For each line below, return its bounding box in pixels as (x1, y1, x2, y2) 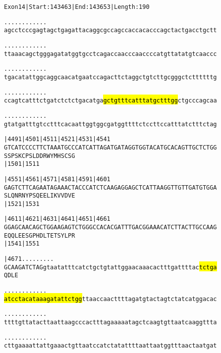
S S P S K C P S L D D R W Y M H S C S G (4, 152, 75, 159)
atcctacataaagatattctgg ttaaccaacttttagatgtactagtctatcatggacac (4, 295, 217, 303)
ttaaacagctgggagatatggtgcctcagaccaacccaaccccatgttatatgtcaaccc (4, 50, 217, 57)
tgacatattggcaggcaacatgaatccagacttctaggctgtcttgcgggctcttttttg (4, 73, 217, 81)
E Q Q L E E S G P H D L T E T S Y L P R (4, 232, 75, 239)
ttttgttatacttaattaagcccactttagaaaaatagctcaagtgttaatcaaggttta (4, 319, 217, 326)
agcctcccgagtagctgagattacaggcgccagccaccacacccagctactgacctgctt (4, 27, 217, 34)
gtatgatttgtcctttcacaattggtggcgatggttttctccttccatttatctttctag (4, 120, 217, 128)
